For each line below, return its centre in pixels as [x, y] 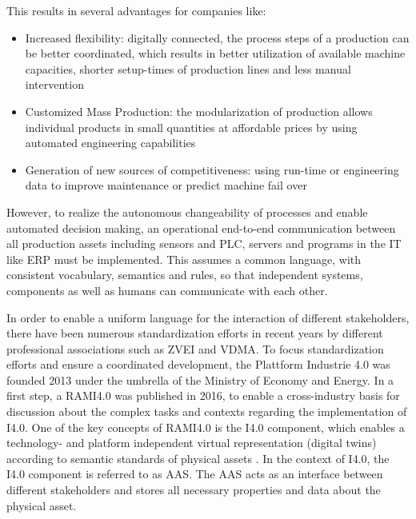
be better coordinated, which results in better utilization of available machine [215, 53]
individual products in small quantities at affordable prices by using [191, 127]
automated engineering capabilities [110, 143]
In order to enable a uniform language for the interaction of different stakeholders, [208, 317]
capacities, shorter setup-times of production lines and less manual [188, 68]
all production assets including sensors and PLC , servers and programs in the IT [204, 244]
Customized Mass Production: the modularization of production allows [199, 111]
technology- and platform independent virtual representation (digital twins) [192, 443]
